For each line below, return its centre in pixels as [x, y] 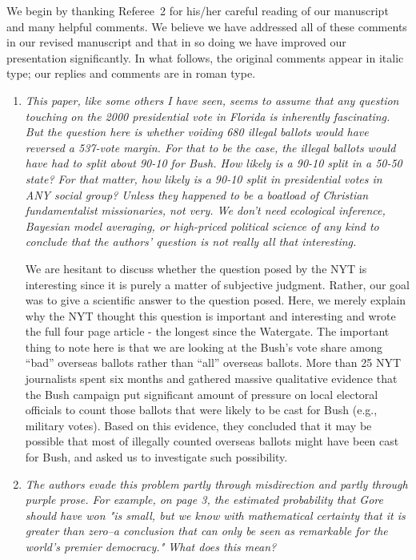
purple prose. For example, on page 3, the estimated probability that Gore [204, 500]
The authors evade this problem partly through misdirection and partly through [216, 483]
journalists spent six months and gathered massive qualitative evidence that [211, 379]
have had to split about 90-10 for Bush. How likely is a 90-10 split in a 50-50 [214, 163]
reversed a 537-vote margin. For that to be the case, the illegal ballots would [210, 147]
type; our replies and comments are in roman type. [131, 73]
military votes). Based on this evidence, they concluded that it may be [198, 425]
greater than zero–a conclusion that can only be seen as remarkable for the [206, 531]
